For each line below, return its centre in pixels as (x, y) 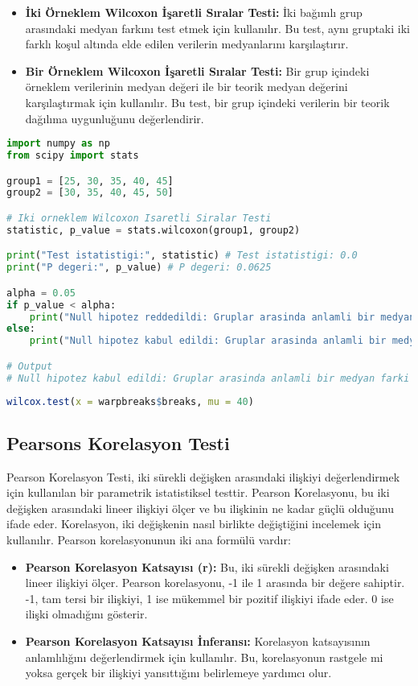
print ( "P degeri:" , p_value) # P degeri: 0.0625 (139, 268)
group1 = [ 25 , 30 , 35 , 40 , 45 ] (90, 181)
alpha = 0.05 (41, 293)
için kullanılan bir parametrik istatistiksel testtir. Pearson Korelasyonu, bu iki (198, 492)
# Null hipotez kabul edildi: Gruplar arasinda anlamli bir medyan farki (208, 378)
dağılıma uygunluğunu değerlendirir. (115, 118)
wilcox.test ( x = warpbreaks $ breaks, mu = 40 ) (130, 401)
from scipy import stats (73, 156)
